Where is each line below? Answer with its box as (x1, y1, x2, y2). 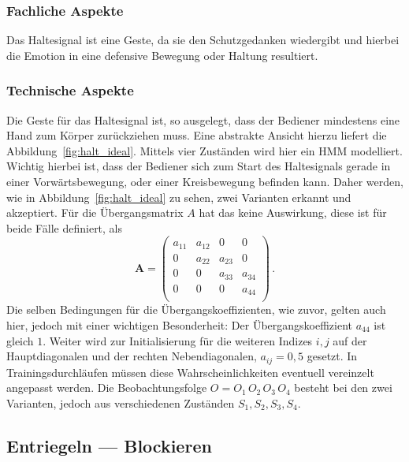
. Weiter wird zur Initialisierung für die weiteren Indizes (43, 332, 313, 348)
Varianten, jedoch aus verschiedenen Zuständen (6, 394, 235, 411)
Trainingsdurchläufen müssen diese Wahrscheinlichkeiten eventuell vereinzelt (6, 363, 374, 380)
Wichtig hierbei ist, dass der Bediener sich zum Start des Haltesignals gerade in (6, 158, 391, 174)
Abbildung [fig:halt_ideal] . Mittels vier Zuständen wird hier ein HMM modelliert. (6, 142, 403, 158)
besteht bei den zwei (294, 379, 392, 396)
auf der (333, 332, 367, 348)
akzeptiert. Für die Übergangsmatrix (6, 204, 184, 221)
